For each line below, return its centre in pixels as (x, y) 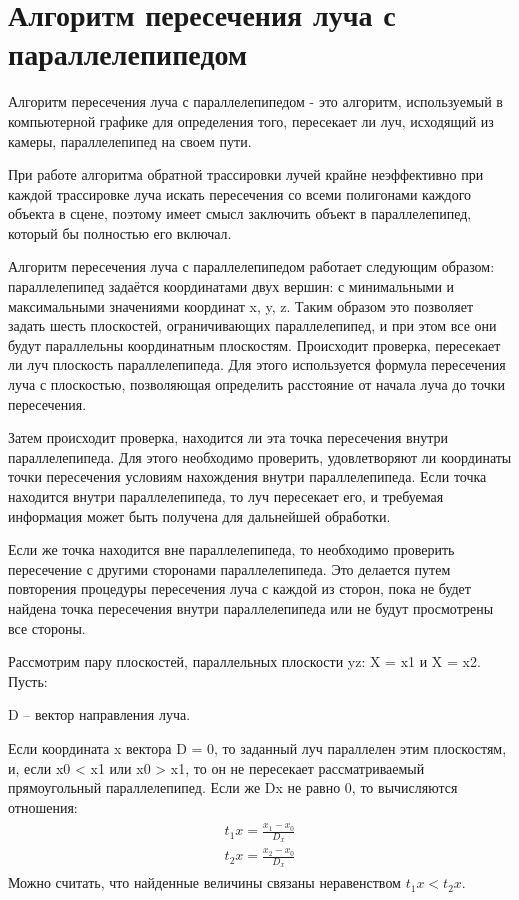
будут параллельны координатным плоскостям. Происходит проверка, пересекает (254, 344)
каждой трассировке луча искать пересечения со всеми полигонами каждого (240, 193)
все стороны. (47, 627)
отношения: (43, 806)
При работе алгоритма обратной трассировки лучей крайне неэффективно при (246, 174)
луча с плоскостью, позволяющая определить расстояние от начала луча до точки (257, 384)
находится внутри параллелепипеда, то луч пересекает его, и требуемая (226, 496)
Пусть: (28, 680)
